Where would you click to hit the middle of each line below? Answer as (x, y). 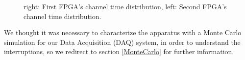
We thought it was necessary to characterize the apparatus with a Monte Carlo (123, 32)
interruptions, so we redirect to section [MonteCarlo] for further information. (119, 51)
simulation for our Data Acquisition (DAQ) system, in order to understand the (122, 42)
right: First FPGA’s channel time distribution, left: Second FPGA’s (125, 6)
